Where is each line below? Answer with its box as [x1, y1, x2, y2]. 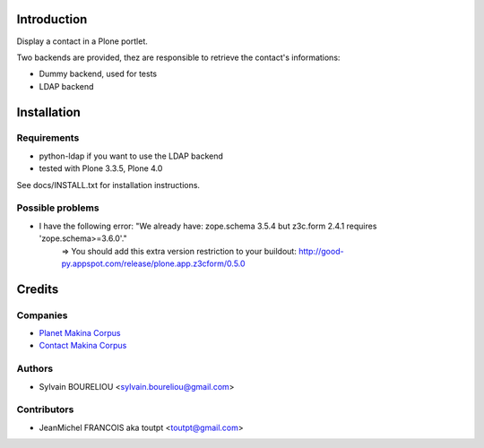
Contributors [16, 403, 74, 416]
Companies [16, 309, 68, 322]
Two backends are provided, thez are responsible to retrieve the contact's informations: [16, 52, 341, 63]
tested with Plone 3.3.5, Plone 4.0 [39, 163, 163, 174]
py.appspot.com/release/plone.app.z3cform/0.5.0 [61, 258, 246, 269]
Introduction [16, 12, 88, 27]
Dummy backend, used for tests [39, 68, 157, 80]
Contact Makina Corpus [39, 340, 127, 351]
